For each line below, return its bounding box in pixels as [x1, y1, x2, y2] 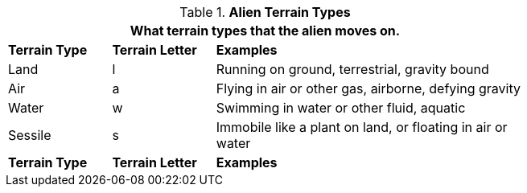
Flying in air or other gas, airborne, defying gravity [216, 80, 521, 96]
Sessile [8, 127, 51, 143]
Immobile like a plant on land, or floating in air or [216, 119, 508, 135]
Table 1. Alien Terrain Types [179, 4, 351, 20]
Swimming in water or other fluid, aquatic [216, 100, 466, 116]
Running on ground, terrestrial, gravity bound [216, 61, 489, 77]
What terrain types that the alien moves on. [130, 23, 401, 39]
